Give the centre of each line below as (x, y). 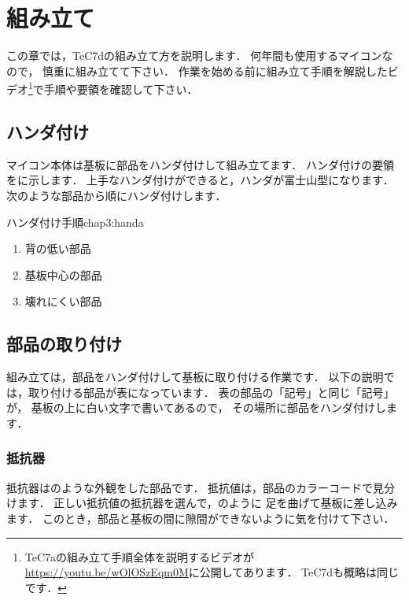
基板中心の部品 (63, 274)
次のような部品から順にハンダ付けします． (116, 195)
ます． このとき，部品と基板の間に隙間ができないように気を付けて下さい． (201, 518)
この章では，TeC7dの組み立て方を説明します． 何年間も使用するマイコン (194, 56)
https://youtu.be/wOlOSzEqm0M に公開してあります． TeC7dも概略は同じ (212, 572)
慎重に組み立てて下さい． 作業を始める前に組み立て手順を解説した (215, 70)
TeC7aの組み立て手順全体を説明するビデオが (140, 556)
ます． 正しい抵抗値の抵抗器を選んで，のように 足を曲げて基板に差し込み (207, 503)
